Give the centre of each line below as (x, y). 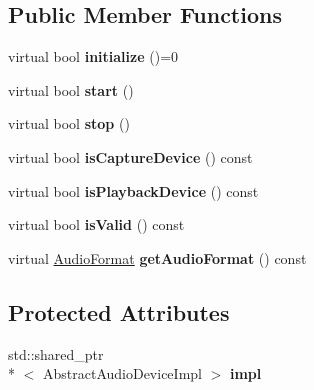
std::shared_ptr (56, 353)
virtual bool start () (71, 89)
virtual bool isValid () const (96, 224)
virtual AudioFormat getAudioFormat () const (157, 257)
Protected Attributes (119, 311)
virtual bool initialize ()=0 (93, 56)
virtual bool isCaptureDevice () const (130, 156)
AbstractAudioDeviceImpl (122, 373)
